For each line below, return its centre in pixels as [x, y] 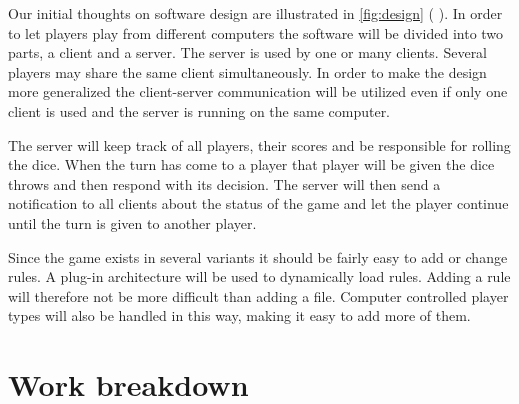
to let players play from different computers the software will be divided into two [256, 32]
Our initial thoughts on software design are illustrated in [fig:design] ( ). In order [255, 13]
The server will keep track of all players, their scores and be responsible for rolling [259, 144]
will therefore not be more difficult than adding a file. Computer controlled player [258, 295]
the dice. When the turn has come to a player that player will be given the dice [251, 164]
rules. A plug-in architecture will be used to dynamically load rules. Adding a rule [259, 276]
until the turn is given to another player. [132, 222]
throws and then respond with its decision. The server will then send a [224, 183]
